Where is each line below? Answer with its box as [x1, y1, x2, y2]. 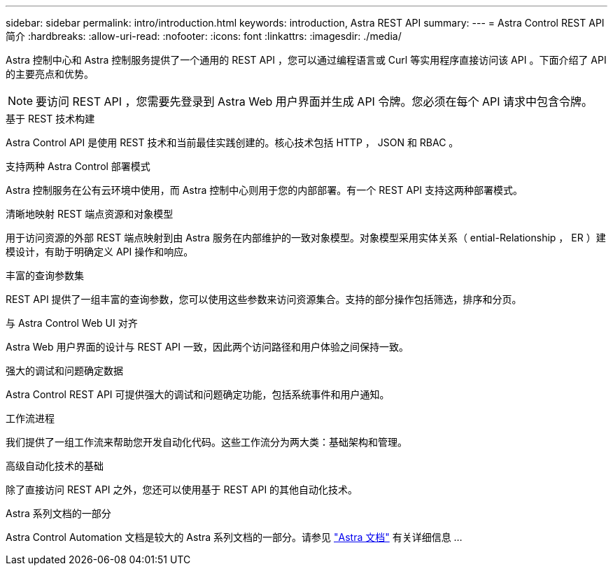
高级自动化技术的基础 [6, 460, 104, 472]
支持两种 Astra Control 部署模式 [6, 160, 150, 172]
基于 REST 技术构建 [6, 113, 95, 125]
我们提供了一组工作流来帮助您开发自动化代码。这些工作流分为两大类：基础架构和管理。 [6, 436, 407, 448]
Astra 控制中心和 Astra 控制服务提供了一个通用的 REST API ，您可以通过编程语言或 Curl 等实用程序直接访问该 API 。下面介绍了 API [6, 54, 607, 66]
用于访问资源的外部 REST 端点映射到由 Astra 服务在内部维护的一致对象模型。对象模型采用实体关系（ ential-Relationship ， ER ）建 [6, 232, 606, 244]
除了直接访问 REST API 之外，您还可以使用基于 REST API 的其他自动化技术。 [6, 484, 358, 495]
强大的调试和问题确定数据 [6, 365, 123, 376]
